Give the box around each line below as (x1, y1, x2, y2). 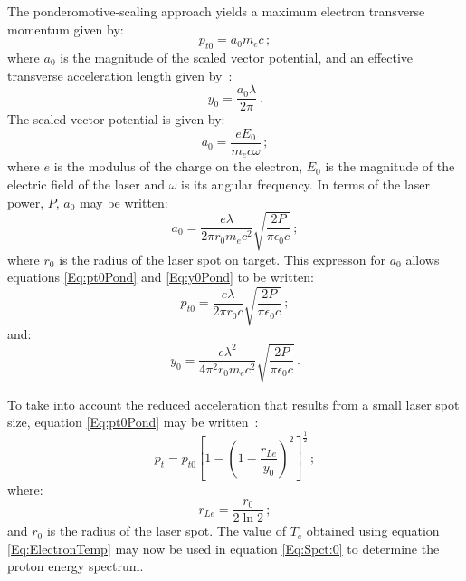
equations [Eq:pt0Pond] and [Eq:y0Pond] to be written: (7, 267, 314, 286)
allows (405, 249, 440, 268)
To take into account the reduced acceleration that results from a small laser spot (7, 394, 460, 413)
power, (7, 192, 44, 211)
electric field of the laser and (7, 174, 165, 193)
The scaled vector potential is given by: (7, 110, 225, 129)
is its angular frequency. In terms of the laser (181, 174, 431, 193)
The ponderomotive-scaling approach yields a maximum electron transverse (7, 2, 425, 20)
